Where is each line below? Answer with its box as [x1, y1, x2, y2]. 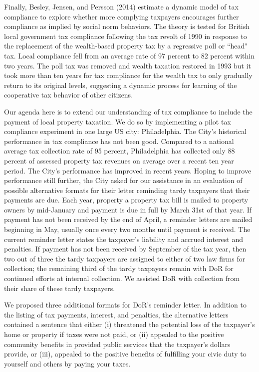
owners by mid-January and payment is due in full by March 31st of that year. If [4, 204, 252, 214]
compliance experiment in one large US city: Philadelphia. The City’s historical [4, 126, 247, 136]
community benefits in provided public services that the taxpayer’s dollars [4, 338, 231, 349]
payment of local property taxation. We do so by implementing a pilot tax [4, 116, 231, 126]
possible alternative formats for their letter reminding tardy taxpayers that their [4, 184, 250, 195]
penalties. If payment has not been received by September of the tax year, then [4, 243, 247, 254]
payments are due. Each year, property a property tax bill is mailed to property [4, 194, 249, 205]
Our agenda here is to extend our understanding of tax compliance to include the [4, 106, 253, 116]
